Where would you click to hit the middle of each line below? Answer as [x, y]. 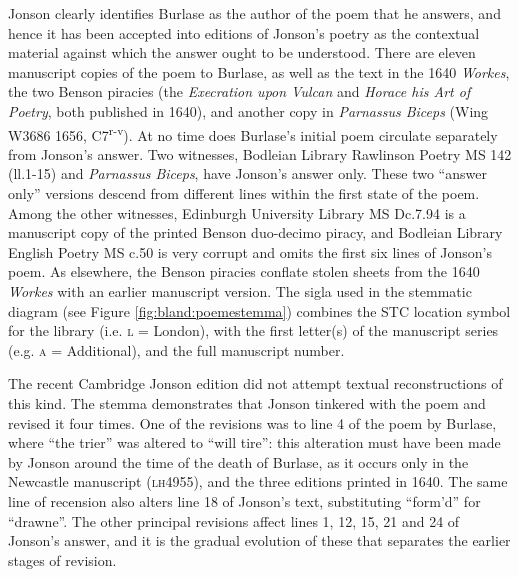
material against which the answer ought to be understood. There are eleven [242, 52]
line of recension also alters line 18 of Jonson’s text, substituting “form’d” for [244, 500]
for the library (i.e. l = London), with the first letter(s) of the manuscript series [253, 330]
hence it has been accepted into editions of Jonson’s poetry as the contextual [244, 32]
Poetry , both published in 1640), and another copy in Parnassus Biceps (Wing [248, 110]
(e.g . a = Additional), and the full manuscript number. [176, 349]
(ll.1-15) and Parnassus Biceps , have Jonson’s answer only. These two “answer [247, 173]
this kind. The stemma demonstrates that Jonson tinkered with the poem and [247, 402]
